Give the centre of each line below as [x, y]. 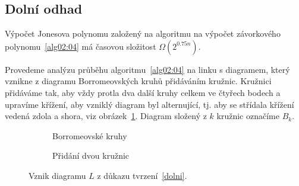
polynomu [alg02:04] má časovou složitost [81, 46]
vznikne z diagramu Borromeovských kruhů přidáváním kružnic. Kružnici [138, 81]
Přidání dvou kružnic [91, 155]
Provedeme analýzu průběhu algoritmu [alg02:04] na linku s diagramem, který [147, 69]
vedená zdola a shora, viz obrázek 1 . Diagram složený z [106, 116]
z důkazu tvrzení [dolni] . [142, 175]
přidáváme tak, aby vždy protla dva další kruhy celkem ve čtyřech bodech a [143, 92]
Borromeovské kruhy [90, 135]
